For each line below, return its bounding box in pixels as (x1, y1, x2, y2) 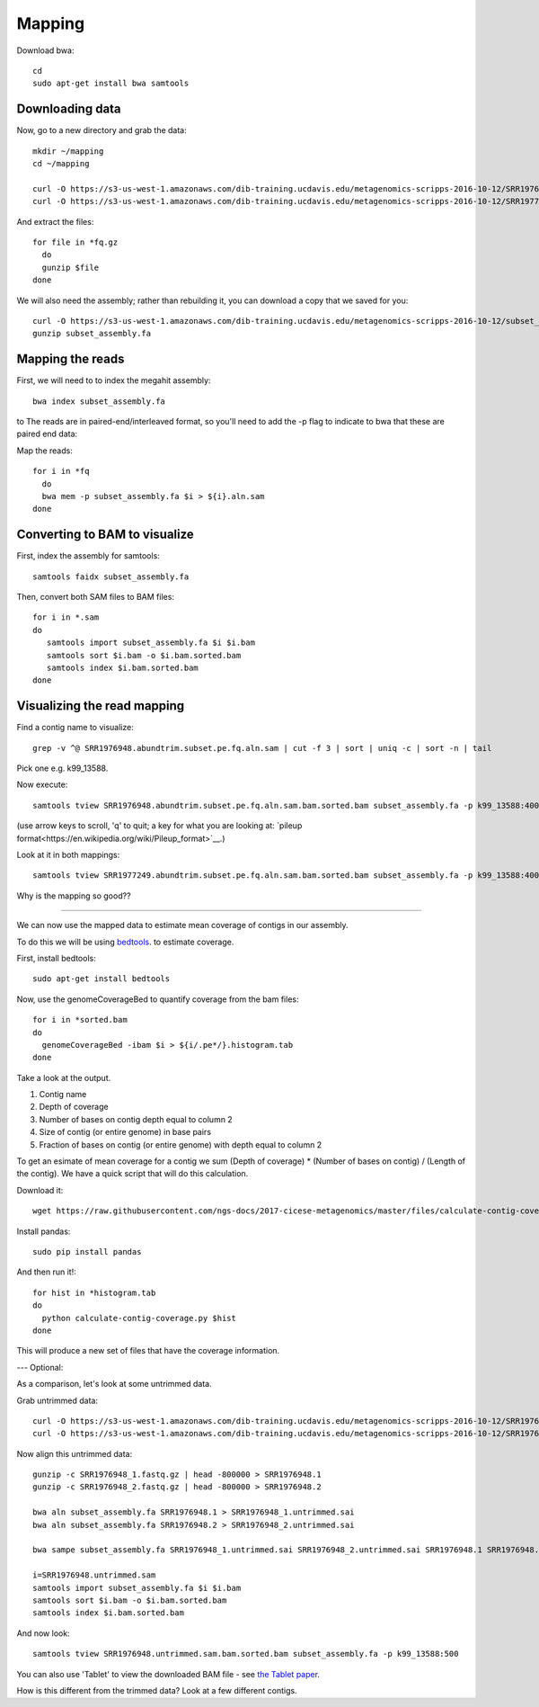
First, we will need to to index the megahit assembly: (16, 375, 211, 386)
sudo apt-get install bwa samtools (32, 78, 190, 89)
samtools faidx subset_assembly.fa (32, 571, 190, 582)
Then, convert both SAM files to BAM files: (16, 592, 175, 603)
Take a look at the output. (16, 1072, 111, 1083)
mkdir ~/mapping (32, 146, 104, 156)
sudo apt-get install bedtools (32, 974, 171, 984)
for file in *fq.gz (32, 237, 119, 247)
